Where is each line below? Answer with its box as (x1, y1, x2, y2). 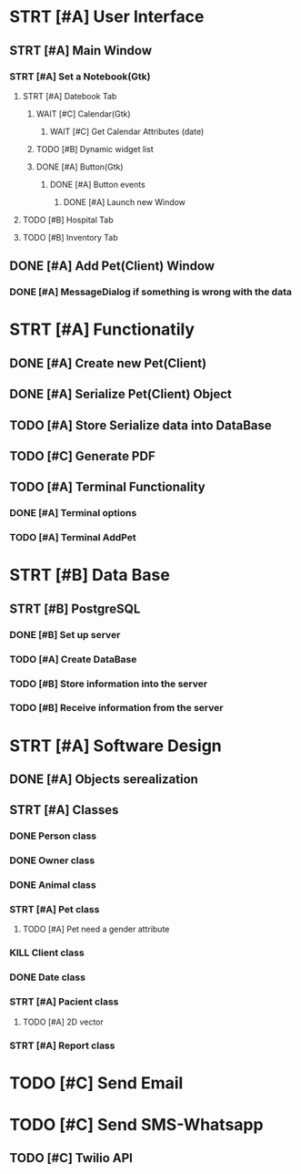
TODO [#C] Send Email (9, 1073, 184, 1093)
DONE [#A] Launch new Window (63, 196, 186, 207)
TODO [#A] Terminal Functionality (9, 479, 206, 495)
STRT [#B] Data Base (9, 565, 170, 585)
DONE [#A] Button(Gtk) (35, 161, 125, 172)
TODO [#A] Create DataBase (9, 653, 137, 665)
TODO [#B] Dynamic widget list (35, 143, 154, 154)
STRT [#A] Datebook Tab (22, 90, 117, 101)
